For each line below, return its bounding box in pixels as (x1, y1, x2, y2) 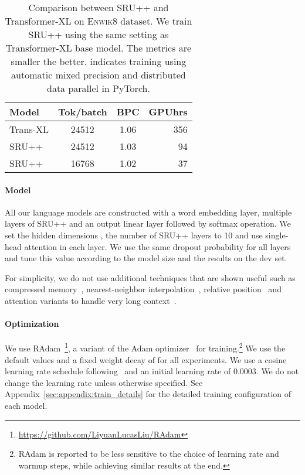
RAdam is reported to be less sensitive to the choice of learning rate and (18, 447, 279, 460)
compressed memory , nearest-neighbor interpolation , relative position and (5, 283, 282, 295)
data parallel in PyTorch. (46, 81, 150, 95)
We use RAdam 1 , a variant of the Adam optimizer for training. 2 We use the (5, 340, 286, 354)
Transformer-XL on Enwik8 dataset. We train (5, 14, 192, 28)
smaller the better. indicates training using (11, 54, 187, 68)
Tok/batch (58, 105, 107, 118)
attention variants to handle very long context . (5, 294, 177, 306)
